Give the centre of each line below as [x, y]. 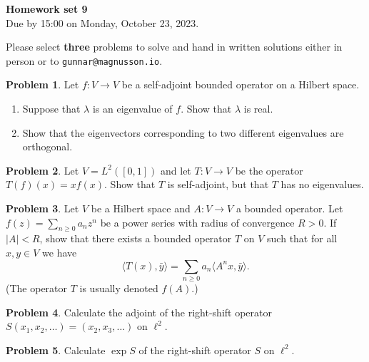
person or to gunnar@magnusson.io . [84, 60]
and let [176, 170]
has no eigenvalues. [322, 184]
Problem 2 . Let [42, 170]
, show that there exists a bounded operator [136, 238]
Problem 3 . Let [42, 208]
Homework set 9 [47, 9]
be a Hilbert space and [141, 208]
